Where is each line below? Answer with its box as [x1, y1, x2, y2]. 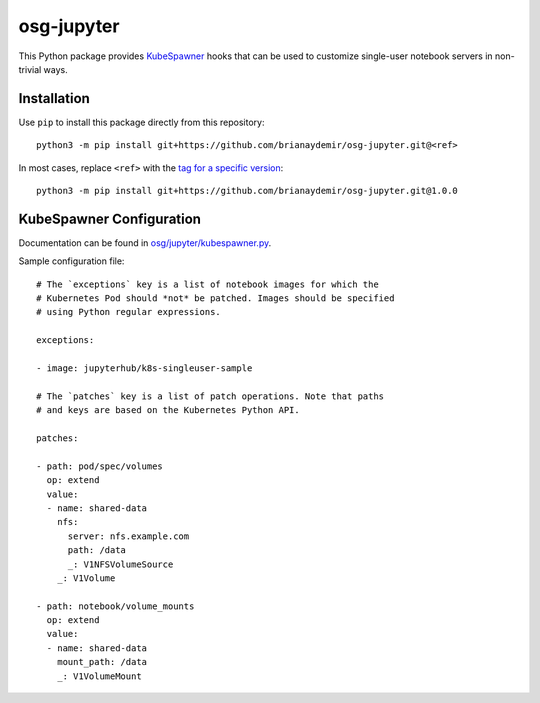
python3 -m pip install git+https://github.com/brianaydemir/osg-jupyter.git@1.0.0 [36, 185, 459, 197]
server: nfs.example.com [67, 530, 190, 542]
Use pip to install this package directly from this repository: [18, 116, 265, 128]
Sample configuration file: [18, 255, 125, 267]
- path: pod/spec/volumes [36, 460, 164, 472]
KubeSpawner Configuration [18, 210, 202, 227]
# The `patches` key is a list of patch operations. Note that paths [36, 390, 385, 402]
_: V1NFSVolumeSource [67, 558, 174, 570]
